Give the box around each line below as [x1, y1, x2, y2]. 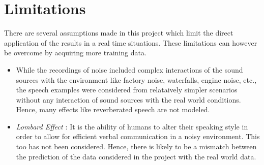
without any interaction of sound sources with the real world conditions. [16, 94, 241, 105]
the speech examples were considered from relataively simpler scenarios [16, 84, 238, 95]
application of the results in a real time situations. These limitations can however [4, 37, 257, 48]
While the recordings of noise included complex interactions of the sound [16, 64, 243, 75]
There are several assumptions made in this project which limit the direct [4, 27, 233, 38]
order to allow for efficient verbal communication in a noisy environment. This [16, 131, 260, 142]
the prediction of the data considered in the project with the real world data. [16, 151, 256, 161]
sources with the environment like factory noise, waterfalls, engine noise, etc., [16, 74, 257, 85]
